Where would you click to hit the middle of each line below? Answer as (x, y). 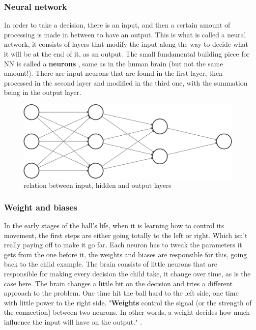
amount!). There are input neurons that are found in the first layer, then (113, 73)
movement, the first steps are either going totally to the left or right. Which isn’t (126, 235)
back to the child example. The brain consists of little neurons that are (111, 264)
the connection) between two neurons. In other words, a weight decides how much (127, 312)
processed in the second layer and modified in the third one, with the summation (126, 82)
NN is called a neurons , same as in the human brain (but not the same (114, 63)
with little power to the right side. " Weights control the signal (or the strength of (128, 302)
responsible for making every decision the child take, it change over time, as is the (127, 274)
